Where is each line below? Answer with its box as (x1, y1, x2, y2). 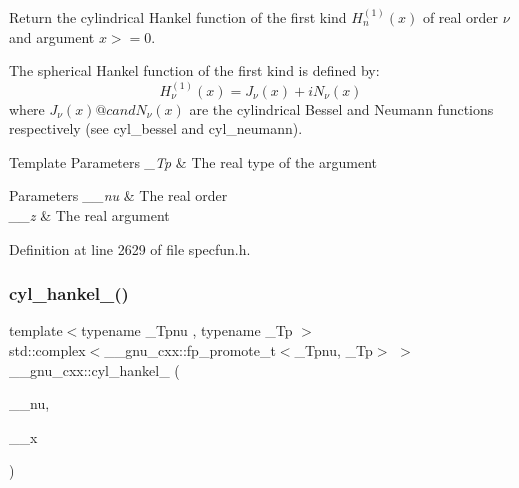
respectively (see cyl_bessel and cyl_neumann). (9, 118, 303, 139)
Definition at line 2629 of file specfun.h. (9, 238, 251, 259)
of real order (422, 7, 499, 27)
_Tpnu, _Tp (294, 339, 373, 360)
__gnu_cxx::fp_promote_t (104, 339, 276, 360)
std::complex (9, 339, 86, 360)
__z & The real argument (9, 204, 170, 225)
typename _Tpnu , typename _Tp (81, 320, 293, 341)
